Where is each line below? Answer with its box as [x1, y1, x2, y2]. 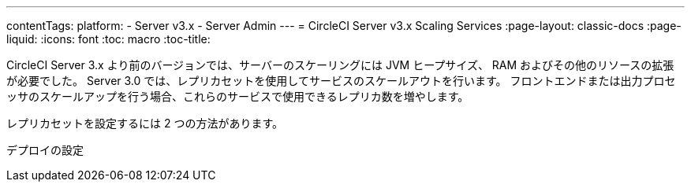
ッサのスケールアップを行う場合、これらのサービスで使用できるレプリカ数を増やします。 [6, 90, 469, 103]
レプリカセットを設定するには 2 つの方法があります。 [6, 116, 284, 130]
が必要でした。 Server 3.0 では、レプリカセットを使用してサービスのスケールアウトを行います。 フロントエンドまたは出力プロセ [6, 74, 676, 87]
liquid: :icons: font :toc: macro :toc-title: [6, 32, 211, 46]
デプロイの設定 [6, 143, 84, 157]
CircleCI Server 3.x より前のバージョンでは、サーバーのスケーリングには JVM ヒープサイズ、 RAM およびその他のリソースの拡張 [6, 58, 674, 72]
